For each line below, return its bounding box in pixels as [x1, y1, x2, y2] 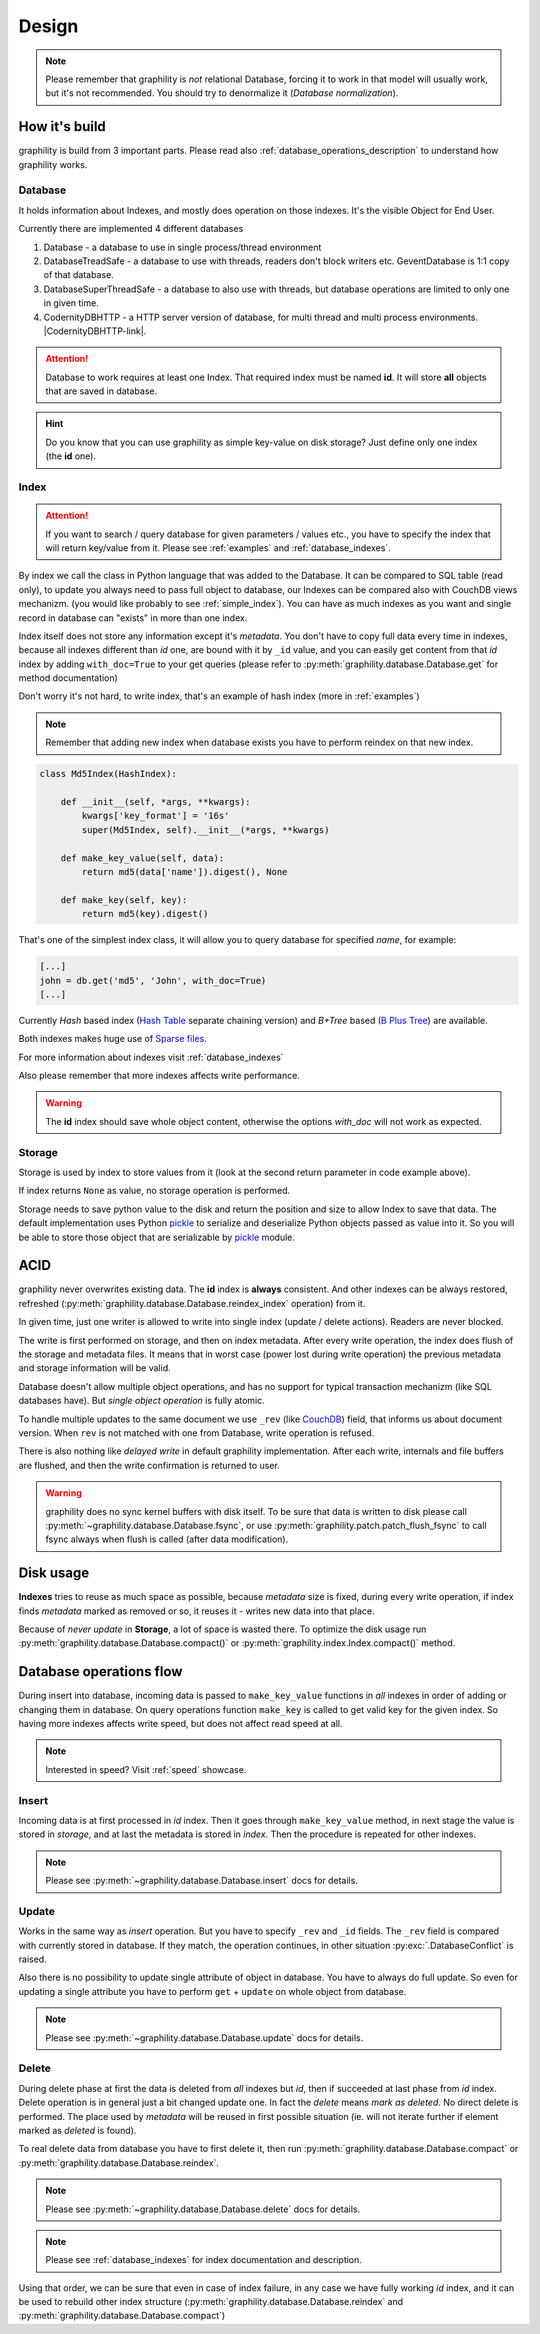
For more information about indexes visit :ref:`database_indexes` [18, 1051, 284, 1063]
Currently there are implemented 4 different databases [18, 223, 244, 235]
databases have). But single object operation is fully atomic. [18, 1395, 265, 1407]
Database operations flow [18, 1663, 183, 1680]
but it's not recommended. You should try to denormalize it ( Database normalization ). [45, 87, 399, 99]
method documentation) [18, 672, 119, 684]
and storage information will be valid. [18, 1362, 171, 1374]
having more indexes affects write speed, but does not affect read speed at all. [18, 1718, 344, 1730]
